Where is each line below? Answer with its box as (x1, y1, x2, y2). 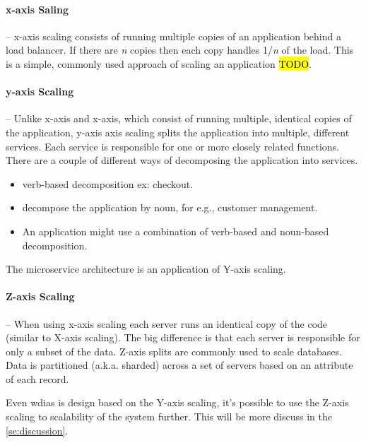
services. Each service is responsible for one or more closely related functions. (6, 138, 339, 153)
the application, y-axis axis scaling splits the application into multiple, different (6, 124, 350, 139)
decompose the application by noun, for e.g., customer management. (22, 200, 318, 215)
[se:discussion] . (6, 423, 69, 437)
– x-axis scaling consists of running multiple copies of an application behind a (6, 28, 341, 43)
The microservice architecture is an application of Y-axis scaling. (6, 261, 286, 276)
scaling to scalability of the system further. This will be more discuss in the (6, 409, 332, 424)
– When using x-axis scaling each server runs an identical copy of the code (6, 316, 328, 331)
